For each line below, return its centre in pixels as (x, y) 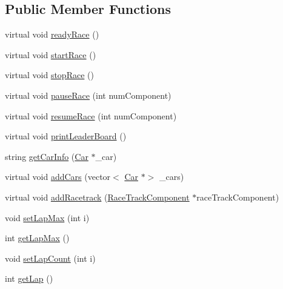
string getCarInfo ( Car (47, 156)
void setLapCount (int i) (50, 258)
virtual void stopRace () (49, 75)
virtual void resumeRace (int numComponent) (91, 115)
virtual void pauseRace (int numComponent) (88, 95)
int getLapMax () (37, 238)
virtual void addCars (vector (58, 177)
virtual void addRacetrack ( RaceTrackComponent (97, 197)
